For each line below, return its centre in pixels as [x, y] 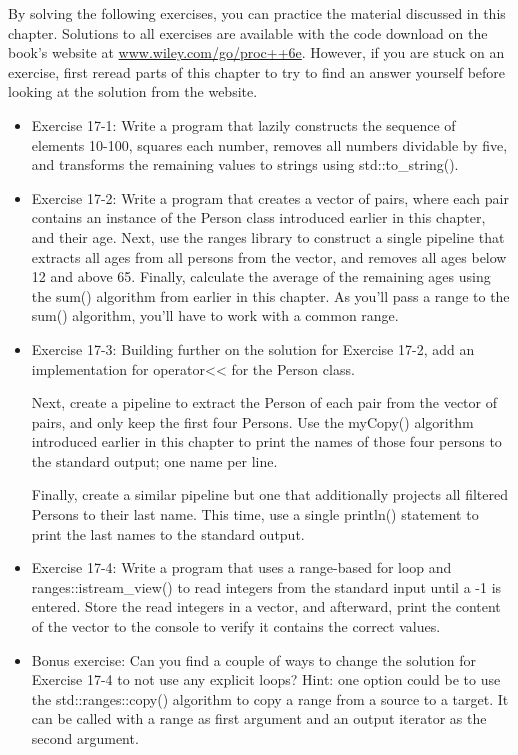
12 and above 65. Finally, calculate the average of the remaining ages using [261, 276]
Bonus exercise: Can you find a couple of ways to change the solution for [254, 659]
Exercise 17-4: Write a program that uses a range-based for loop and [241, 567]
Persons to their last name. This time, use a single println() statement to [255, 514]
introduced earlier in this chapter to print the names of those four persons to [266, 441]
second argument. [85, 738]
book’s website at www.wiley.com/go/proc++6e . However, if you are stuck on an [256, 52]
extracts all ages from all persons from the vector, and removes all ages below [269, 256]
